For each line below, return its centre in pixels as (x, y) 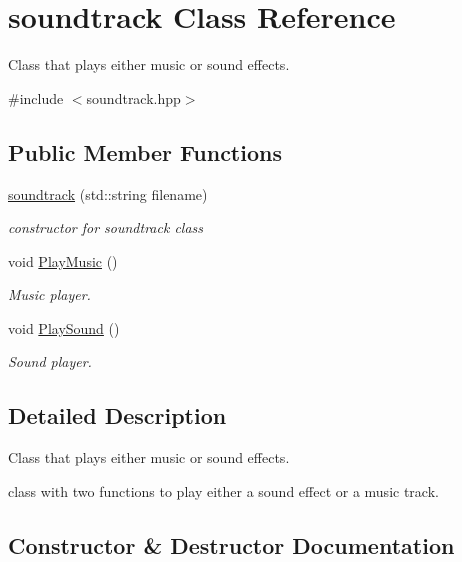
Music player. (49, 294)
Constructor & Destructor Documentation (231, 544)
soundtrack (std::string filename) (108, 193)
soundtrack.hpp (133, 97)
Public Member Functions (145, 151)
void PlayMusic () (63, 260)
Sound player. (50, 361)
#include (36, 97)
